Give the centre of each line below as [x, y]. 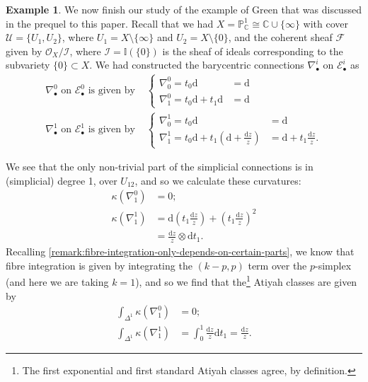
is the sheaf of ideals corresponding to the [253, 51]
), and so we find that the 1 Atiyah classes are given [246, 281]
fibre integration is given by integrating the [99, 265]
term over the [277, 265]
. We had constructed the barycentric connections [197, 65]
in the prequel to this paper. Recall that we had [110, 23]
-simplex [333, 265]
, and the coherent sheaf [280, 37]
